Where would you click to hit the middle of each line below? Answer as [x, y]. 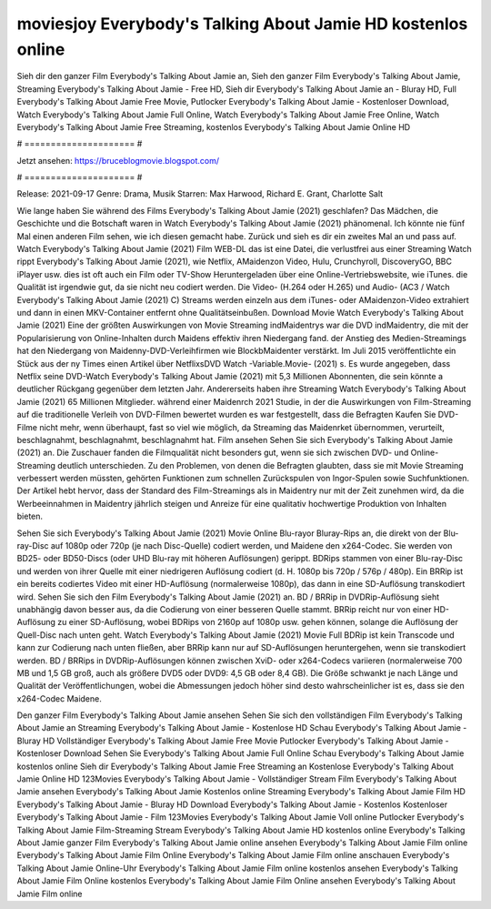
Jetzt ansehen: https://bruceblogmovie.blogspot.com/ [118, 160]
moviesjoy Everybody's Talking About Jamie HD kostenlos [242, 24]
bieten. [30, 516]
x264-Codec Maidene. [59, 698]
